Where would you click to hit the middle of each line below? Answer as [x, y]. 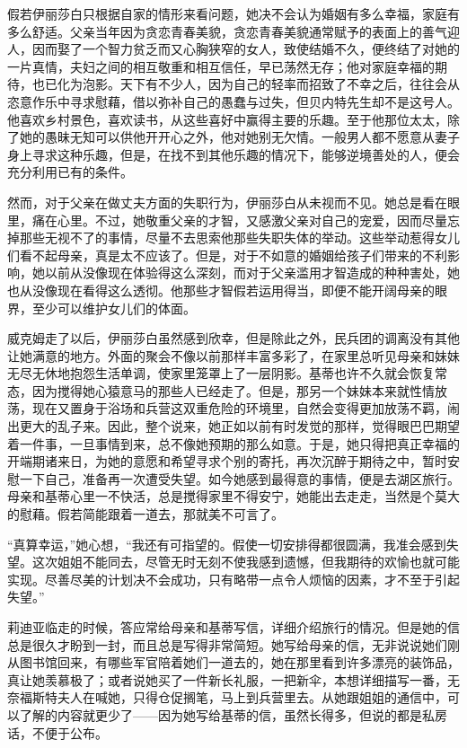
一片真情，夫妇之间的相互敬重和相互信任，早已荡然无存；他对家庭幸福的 [221, 66]
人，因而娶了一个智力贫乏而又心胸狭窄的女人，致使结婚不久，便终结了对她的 [233, 49]
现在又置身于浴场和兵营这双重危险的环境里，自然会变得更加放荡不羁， [239, 408]
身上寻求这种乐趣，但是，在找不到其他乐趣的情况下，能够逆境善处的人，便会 [233, 154]
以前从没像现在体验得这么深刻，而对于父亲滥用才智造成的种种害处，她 [252, 273]
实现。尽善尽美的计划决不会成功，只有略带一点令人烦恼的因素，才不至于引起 [233, 579]
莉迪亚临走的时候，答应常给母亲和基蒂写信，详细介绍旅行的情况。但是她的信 [233, 627]
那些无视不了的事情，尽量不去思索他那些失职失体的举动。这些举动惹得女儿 [239, 238]
